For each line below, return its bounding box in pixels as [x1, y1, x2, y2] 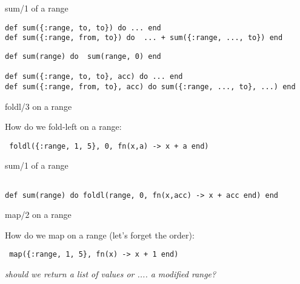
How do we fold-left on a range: [5, 120, 122, 133]
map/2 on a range [5, 208, 72, 221]
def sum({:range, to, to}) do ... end [5, 23, 161, 32]
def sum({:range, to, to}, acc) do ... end [5, 72, 183, 81]
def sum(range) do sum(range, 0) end [5, 52, 161, 61]
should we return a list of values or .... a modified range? [5, 268, 216, 280]
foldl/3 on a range [5, 100, 72, 112]
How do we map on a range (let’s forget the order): [5, 228, 195, 241]
